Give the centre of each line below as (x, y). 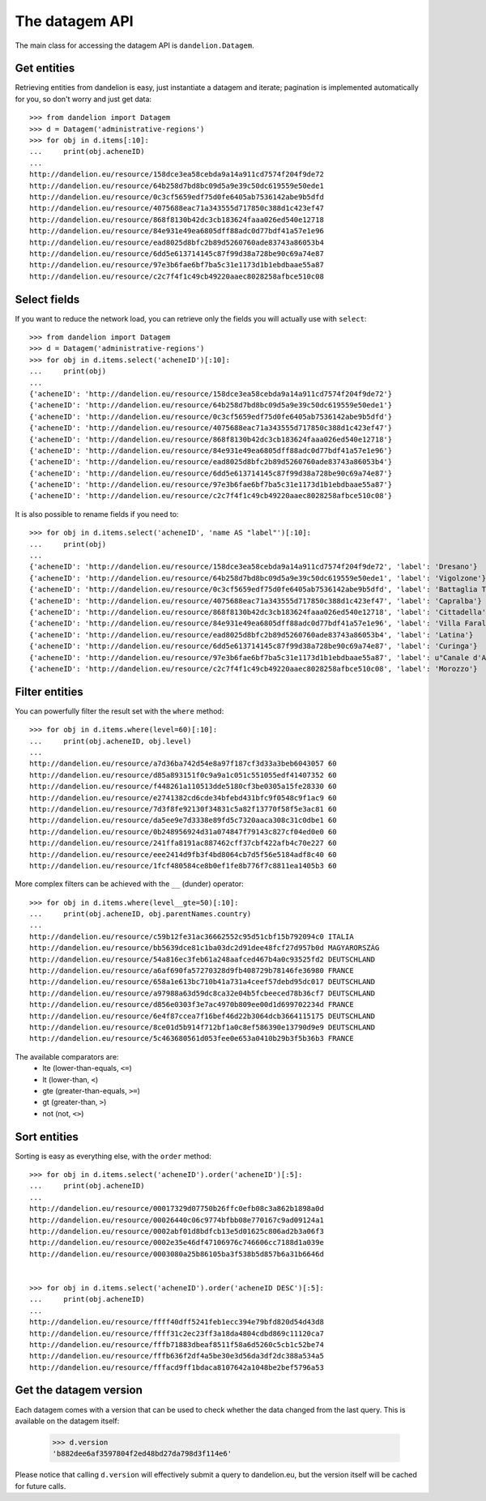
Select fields (47, 299)
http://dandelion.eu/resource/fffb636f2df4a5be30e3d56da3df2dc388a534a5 (177, 1356)
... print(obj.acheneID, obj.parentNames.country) (141, 914)
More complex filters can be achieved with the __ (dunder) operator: (130, 884)
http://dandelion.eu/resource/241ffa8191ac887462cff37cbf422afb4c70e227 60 (183, 843)
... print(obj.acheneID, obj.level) (111, 741)
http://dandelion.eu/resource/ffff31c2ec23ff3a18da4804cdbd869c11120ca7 (177, 1333)
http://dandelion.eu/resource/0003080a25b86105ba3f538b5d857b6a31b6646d (177, 1254)
